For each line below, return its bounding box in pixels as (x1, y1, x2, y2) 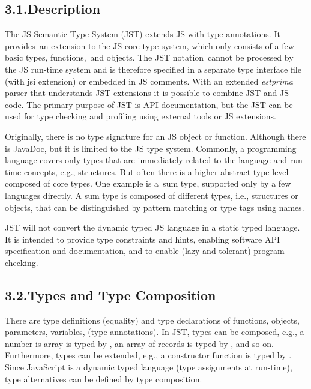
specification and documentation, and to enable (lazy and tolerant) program (5, 244, 285, 257)
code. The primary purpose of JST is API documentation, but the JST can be (5, 98, 293, 110)
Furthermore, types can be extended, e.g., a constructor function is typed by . (5, 349, 292, 361)
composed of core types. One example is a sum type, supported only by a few (5, 177, 291, 190)
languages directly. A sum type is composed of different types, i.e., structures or (5, 188, 298, 201)
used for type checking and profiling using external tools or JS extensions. (5, 110, 276, 122)
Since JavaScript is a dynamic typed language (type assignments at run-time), (5, 361, 292, 373)
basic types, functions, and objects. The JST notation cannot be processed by (5, 51, 294, 64)
